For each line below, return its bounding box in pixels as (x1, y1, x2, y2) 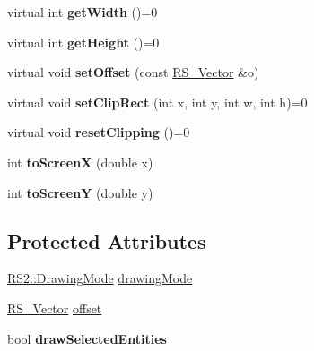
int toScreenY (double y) (7, 183, 153, 201)
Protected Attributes (7, 227, 206, 254)
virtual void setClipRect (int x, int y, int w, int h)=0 (7, 92, 308, 111)
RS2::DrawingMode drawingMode (7, 269, 193, 287)
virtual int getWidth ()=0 (7, 3, 158, 21)
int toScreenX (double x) (7, 152, 153, 171)
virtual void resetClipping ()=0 (7, 123, 190, 141)
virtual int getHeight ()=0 (7, 32, 160, 51)
